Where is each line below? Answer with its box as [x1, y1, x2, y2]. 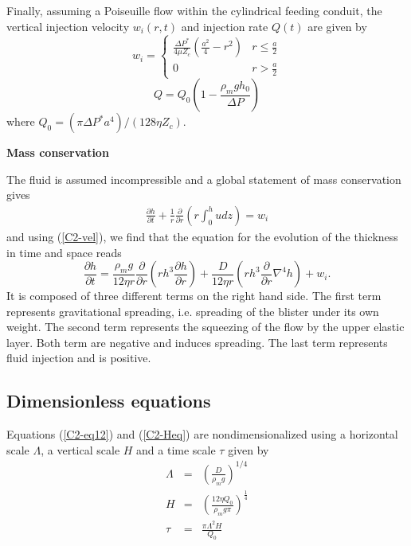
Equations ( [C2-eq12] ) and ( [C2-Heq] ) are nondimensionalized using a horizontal [6, 426, 398, 443]
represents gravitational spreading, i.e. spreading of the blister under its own [6, 302, 379, 319]
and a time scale [136, 441, 216, 458]
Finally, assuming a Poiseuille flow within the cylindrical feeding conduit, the [6, 2, 382, 18]
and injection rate [181, 18, 268, 34]
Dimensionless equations [6, 388, 211, 413]
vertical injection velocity [6, 18, 130, 34]
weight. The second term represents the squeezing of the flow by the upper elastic [6, 318, 405, 335]
